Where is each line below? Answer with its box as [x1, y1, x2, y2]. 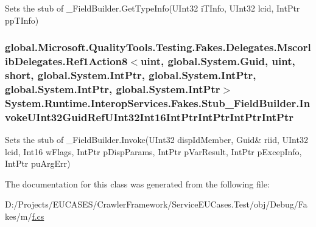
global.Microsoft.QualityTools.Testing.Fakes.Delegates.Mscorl [5, 40, 311, 55]
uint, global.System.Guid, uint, [141, 54, 295, 69]
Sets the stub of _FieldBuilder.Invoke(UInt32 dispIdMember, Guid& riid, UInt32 [5, 133, 308, 146]
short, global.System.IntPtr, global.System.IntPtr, [5, 67, 256, 82]
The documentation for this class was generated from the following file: [5, 177, 270, 190]
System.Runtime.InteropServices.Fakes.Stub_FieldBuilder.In [5, 95, 311, 110]
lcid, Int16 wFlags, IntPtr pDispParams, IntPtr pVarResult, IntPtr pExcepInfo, [5, 145, 302, 158]
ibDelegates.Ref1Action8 [5, 54, 128, 69]
